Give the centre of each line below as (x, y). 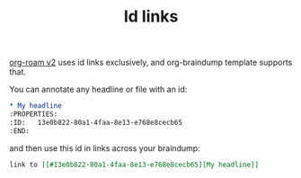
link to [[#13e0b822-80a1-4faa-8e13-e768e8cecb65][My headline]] (134, 165)
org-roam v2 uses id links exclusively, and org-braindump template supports (151, 62)
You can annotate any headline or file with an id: (98, 89)
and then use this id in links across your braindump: (105, 148)
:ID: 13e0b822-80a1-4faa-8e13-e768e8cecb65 (96, 122)
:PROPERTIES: (34, 114)
